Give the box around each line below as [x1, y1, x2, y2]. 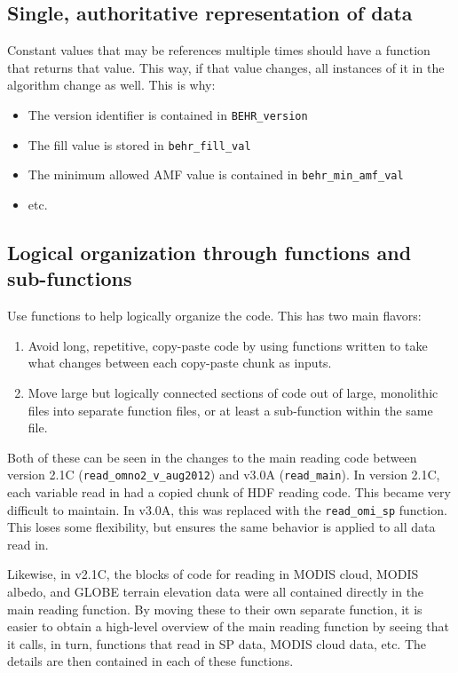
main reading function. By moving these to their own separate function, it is [7, 599, 422, 618]
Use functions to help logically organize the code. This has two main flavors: [7, 306, 422, 325]
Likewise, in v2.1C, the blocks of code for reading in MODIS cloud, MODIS [7, 565, 419, 583]
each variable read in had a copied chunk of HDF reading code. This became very [7, 482, 451, 501]
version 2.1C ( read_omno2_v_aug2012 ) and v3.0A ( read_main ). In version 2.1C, [7, 465, 440, 484]
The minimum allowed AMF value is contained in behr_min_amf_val [28, 165, 404, 184]
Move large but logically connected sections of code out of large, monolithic [28, 383, 438, 401]
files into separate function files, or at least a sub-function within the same [28, 400, 433, 419]
